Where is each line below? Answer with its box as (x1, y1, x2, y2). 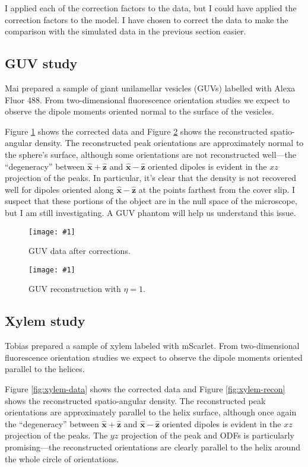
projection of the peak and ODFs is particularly (120, 429, 294, 441)
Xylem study (5, 312, 85, 330)
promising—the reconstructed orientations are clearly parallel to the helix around (5, 440, 300, 453)
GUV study (5, 54, 78, 72)
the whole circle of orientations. (5, 452, 119, 465)
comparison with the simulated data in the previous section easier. (5, 25, 246, 37)
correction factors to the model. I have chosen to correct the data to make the (5, 13, 288, 26)
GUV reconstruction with (28, 282, 121, 295)
